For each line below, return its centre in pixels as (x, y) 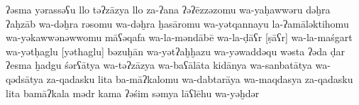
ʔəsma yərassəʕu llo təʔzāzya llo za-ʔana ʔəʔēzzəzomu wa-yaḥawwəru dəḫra (168, 9)
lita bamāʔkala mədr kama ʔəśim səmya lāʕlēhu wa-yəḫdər (133, 93)
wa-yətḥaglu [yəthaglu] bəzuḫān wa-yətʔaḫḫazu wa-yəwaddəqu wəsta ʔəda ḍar (176, 51)
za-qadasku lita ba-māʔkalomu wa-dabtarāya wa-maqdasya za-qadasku (200, 78)
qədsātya (24, 78)
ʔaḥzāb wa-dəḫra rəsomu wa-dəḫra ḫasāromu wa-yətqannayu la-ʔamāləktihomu (177, 23)
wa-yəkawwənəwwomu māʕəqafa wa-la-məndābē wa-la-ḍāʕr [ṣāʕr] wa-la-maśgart (179, 37)
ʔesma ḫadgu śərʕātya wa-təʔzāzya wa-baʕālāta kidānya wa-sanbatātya (159, 65)
